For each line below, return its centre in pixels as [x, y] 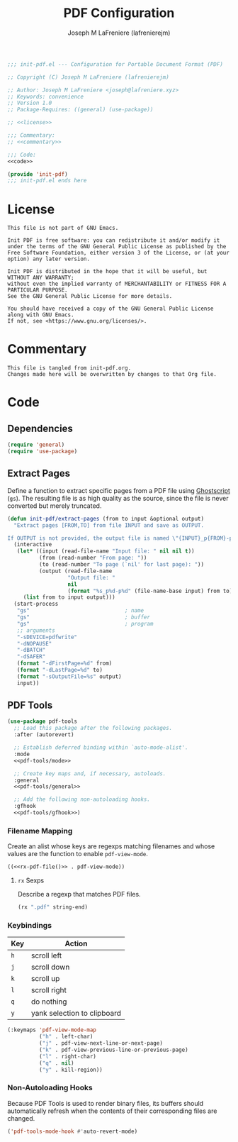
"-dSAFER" [31, 657]
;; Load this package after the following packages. [93, 728]
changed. [21, 1118]
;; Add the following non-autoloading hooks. [82, 799]
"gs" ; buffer [84, 617]
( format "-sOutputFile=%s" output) [69, 676]
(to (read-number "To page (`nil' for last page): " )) [121, 565]
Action [76, 943]
